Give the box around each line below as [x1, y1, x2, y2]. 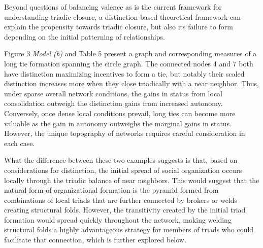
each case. [4, 137, 35, 148]
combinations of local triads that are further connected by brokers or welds [4, 194, 238, 205]
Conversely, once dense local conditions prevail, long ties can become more [4, 108, 236, 118]
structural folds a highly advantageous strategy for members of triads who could [4, 224, 254, 235]
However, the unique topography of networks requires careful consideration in [4, 128, 245, 138]
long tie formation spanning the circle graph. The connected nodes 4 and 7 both [4, 58, 253, 68]
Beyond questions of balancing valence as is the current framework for [4, 2, 222, 12]
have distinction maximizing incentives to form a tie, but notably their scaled [4, 68, 245, 79]
